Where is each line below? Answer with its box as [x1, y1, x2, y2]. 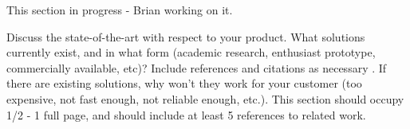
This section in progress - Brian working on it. [6, 2, 233, 18]
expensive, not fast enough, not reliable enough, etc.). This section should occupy [6, 90, 404, 107]
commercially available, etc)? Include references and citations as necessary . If [6, 59, 387, 76]
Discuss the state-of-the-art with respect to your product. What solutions [6, 28, 365, 45]
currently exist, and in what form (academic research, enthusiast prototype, [6, 44, 376, 61]
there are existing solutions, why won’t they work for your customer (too [6, 75, 362, 92]
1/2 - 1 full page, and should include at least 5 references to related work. [6, 106, 366, 123]
